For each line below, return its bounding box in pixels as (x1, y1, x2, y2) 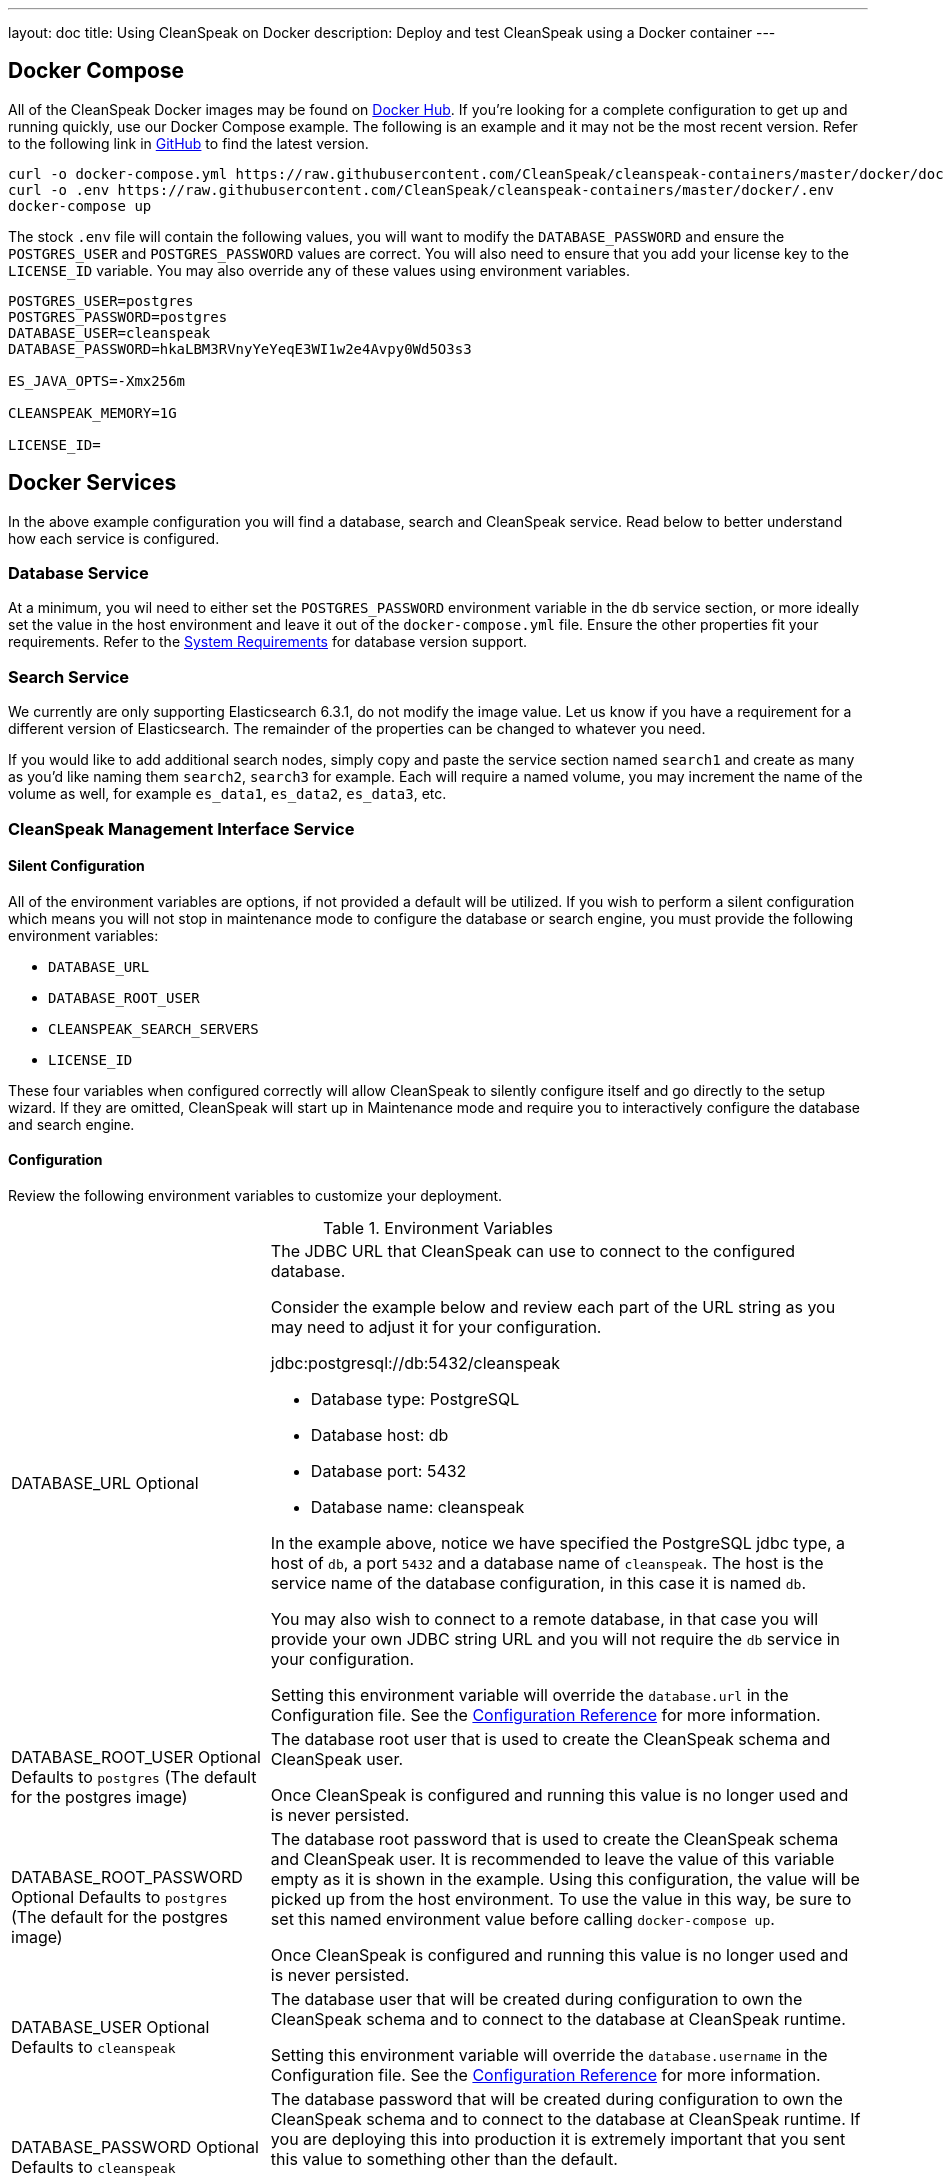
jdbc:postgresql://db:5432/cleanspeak (270, 1353, 561, 1373)
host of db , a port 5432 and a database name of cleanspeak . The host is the (270, 1553, 824, 1573)
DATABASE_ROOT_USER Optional (11, 1747, 261, 1767)
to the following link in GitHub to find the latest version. (8, 134, 369, 152)
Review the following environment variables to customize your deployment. (8, 1187, 503, 1204)
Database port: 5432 (310, 1461, 467, 1481)
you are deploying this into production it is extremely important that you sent (270, 2129, 846, 2149)
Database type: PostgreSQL (310, 1389, 520, 1409)
